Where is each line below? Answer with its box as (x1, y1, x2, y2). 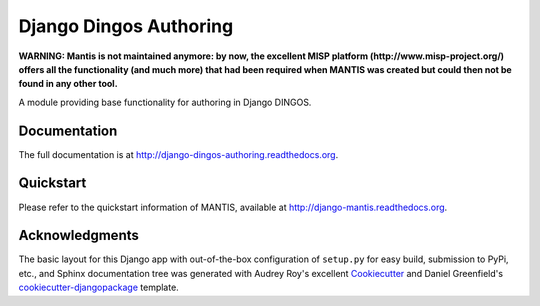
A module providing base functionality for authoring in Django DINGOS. (18, 96, 312, 108)
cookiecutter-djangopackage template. (18, 281, 179, 294)
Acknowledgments (18, 227, 140, 244)
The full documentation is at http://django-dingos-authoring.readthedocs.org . (18, 148, 339, 160)
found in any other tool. (18, 78, 119, 90)
